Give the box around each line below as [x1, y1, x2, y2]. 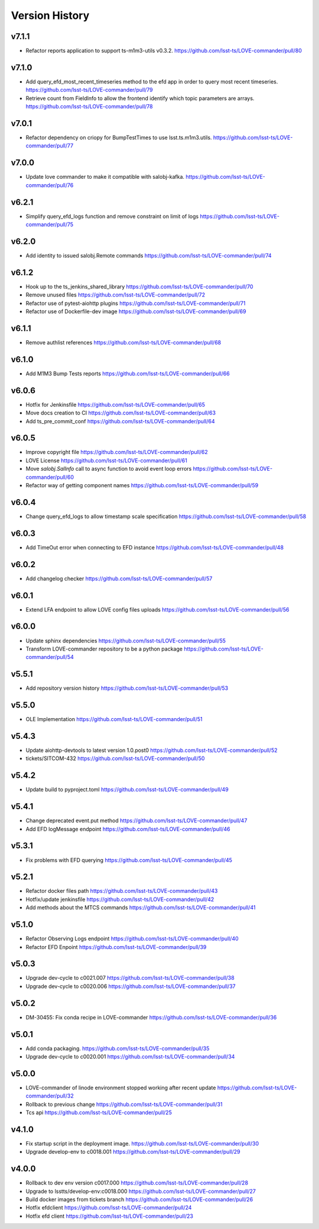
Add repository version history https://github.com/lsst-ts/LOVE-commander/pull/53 [25, 684, 229, 692]
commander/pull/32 [25, 1092, 74, 1099]
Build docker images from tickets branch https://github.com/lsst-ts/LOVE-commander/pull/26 [25, 1196, 253, 1203]
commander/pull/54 [25, 654, 74, 661]
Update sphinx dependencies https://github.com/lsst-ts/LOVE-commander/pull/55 [25, 637, 226, 644]
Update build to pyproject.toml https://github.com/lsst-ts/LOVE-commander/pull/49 [25, 786, 229, 793]
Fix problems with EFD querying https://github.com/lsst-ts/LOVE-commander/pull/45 [25, 856, 233, 864]
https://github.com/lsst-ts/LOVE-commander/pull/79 [25, 86, 153, 94]
